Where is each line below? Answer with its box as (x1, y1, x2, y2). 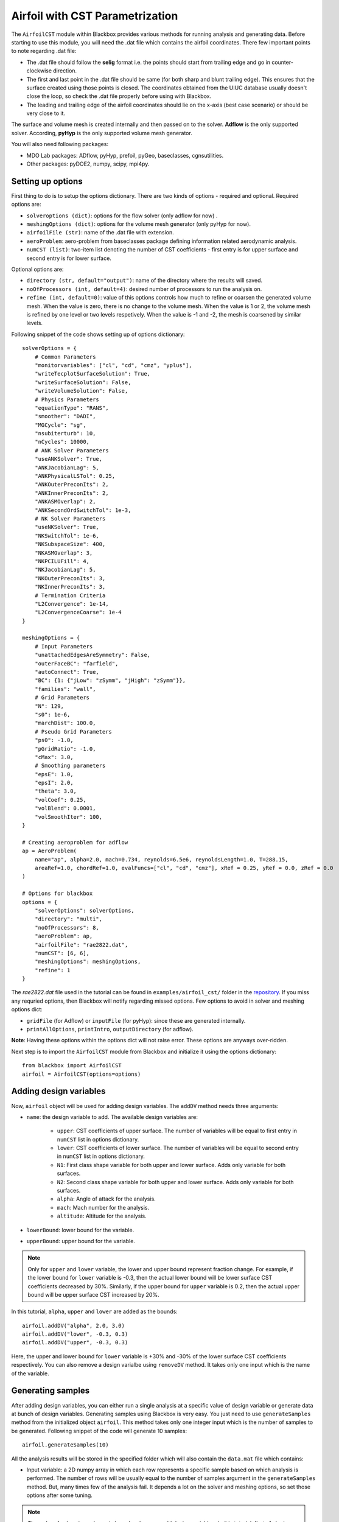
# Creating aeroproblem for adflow (22, 839, 128, 846)
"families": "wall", (34, 686, 96, 692)
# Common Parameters (34, 353, 96, 360)
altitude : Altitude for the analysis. (57, 1212, 147, 1220)
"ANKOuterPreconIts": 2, (34, 481, 109, 488)
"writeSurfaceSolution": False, (34, 379, 131, 386)
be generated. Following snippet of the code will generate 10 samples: (11, 1427, 187, 1434)
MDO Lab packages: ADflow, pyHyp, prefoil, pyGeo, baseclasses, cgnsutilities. (26, 152, 224, 159)
